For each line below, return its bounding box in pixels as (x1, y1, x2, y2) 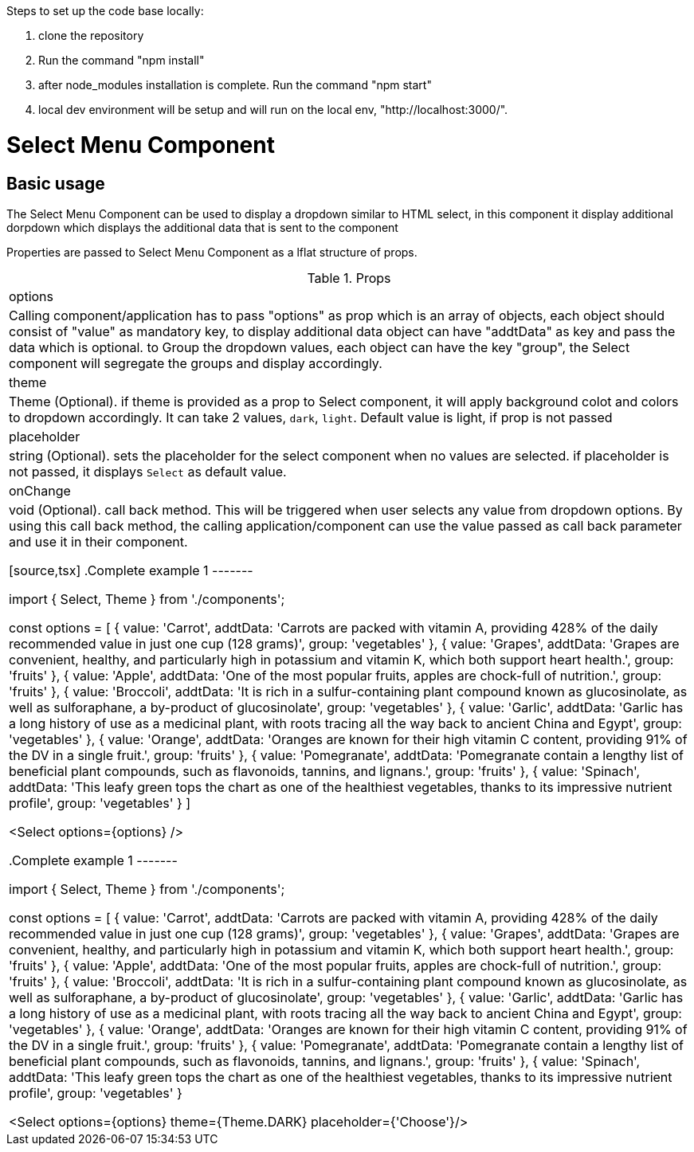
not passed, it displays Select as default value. (9, 463, 287, 480)
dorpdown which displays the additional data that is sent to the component (6, 220, 398, 234)
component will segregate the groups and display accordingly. (9, 355, 382, 371)
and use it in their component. (9, 533, 188, 550)
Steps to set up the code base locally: (6, 4, 204, 18)
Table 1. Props (307, 269, 391, 286)
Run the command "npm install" (38, 53, 205, 67)
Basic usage (6, 173, 105, 194)
